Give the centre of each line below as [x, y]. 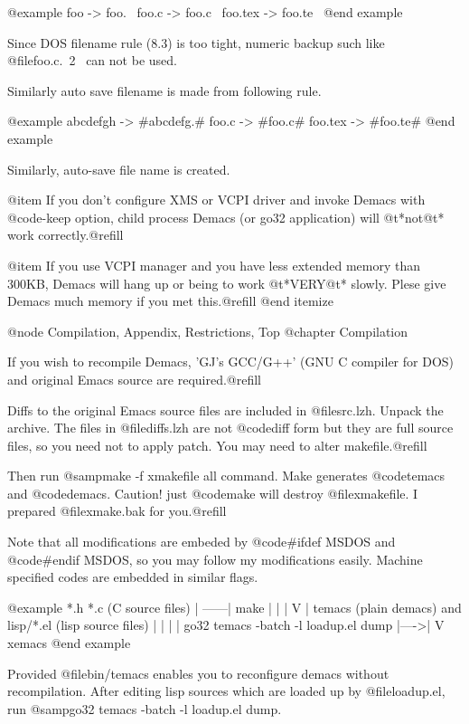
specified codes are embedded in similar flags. [133, 577]
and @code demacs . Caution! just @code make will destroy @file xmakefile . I [213, 493]
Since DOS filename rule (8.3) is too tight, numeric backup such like [196, 42]
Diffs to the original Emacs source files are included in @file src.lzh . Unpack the [225, 410]
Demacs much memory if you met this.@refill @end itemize [170, 301]
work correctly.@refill [66, 235]
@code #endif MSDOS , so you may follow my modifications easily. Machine [215, 559]
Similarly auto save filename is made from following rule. [164, 90]
